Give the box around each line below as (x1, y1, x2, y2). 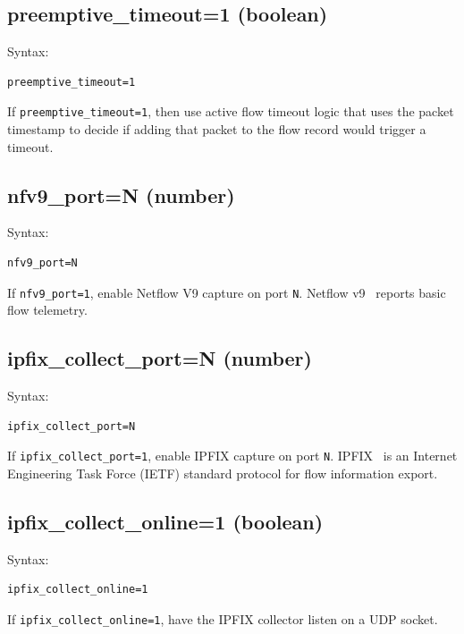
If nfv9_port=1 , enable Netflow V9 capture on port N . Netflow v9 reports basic (7, 283, 446, 301)
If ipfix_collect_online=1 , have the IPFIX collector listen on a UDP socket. (7, 609, 438, 628)
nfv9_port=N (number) (7, 181, 235, 208)
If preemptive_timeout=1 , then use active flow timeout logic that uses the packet (7, 102, 454, 121)
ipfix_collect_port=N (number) (7, 344, 312, 372)
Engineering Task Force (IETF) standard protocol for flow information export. (7, 463, 438, 482)
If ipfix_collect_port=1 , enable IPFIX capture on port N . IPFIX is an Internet (7, 446, 458, 465)
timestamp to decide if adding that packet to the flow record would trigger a (7, 120, 426, 139)
